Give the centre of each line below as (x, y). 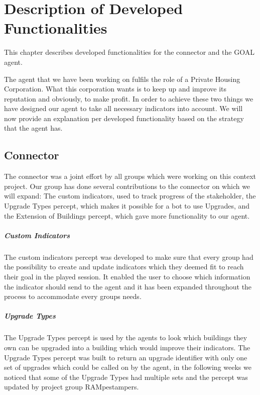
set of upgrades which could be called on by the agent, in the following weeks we (128, 367)
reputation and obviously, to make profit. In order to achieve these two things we (129, 98)
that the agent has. (33, 128)
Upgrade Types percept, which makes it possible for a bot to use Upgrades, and (127, 206)
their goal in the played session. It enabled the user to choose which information (127, 276)
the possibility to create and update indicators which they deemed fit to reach (124, 267)
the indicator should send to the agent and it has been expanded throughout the (128, 286)
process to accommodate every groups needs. (73, 296)
